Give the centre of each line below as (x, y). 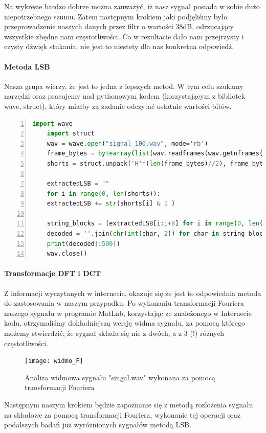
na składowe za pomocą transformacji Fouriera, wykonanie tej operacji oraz (123, 414)
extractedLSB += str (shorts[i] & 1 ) (111, 204)
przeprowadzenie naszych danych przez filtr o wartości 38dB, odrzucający (119, 26)
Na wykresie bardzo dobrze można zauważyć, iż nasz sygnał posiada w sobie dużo (132, 6)
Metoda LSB (27, 66)
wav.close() (67, 254)
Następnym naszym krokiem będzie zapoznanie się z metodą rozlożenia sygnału (129, 405)
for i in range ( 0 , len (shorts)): (104, 193)
